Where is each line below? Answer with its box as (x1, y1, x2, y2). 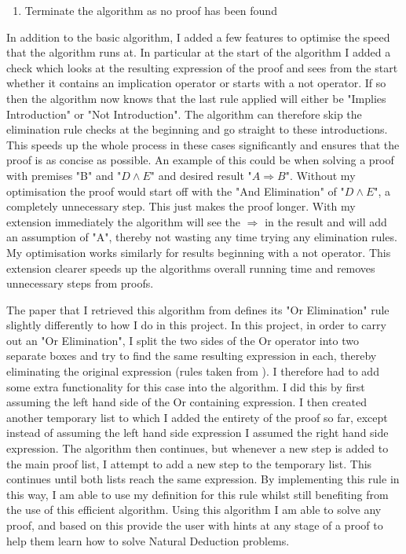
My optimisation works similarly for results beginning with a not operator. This (6, 244, 391, 260)
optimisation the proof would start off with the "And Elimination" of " (6, 182, 345, 199)
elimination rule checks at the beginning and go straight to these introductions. (6, 121, 388, 138)
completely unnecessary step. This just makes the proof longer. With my (6, 198, 356, 215)
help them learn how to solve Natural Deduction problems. (6, 532, 290, 548)
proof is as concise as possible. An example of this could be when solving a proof (6, 152, 394, 168)
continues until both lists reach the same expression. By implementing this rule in (6, 471, 400, 487)
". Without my (285, 167, 356, 183)
